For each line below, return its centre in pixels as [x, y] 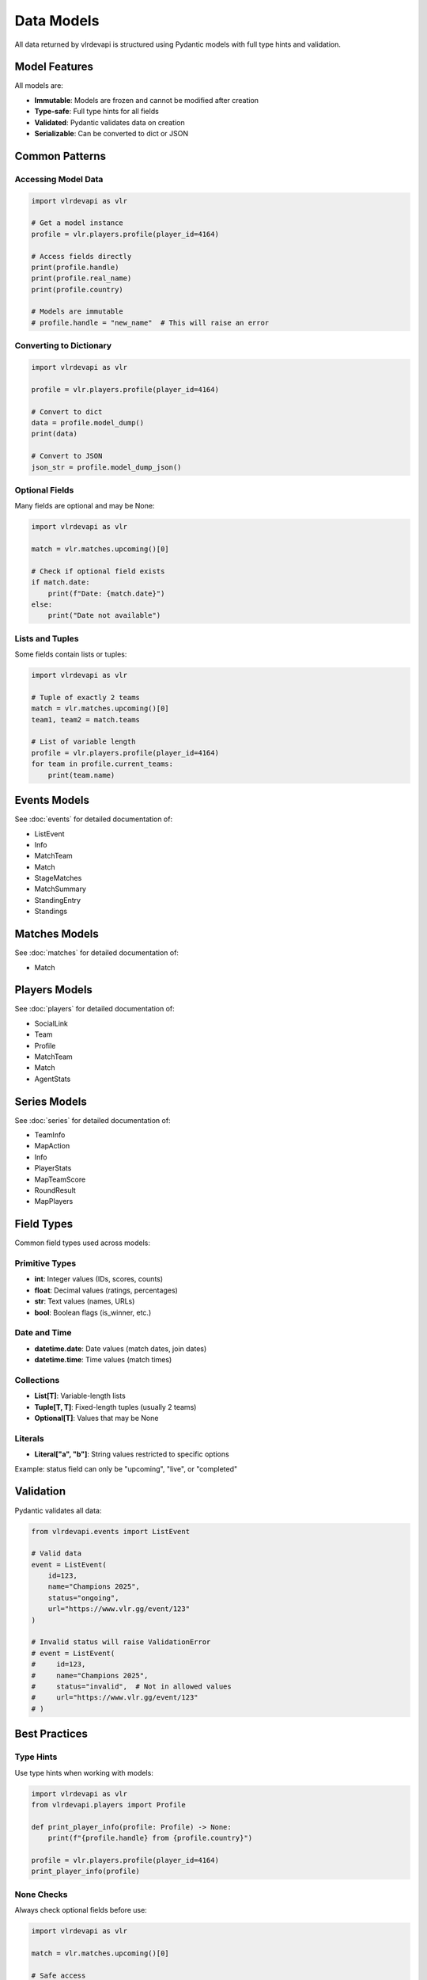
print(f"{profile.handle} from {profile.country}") [150, 1838]
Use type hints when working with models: [84, 1772]
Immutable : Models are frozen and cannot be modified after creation [147, 100]
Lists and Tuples [47, 638]
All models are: [39, 86]
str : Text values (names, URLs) [85, 1301]
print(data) [55, 434]
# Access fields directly [81, 256]
